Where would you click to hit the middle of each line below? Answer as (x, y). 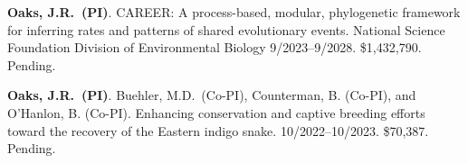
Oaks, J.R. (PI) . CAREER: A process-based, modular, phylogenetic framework (234, 12)
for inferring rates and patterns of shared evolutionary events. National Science (226, 29)
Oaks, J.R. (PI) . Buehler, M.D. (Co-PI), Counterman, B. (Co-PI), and (212, 95)
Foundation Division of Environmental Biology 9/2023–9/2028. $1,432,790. (215, 47)
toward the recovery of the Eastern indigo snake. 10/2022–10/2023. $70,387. (218, 130)
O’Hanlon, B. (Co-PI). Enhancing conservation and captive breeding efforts (216, 112)
